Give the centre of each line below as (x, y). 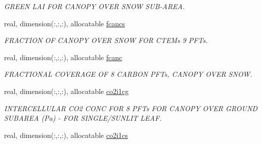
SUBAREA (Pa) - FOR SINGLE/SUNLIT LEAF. (83, 118)
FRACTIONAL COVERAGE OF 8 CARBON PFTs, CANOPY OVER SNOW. (128, 74)
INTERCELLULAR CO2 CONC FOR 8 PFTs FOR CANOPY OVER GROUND (131, 108)
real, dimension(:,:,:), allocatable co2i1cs (66, 135)
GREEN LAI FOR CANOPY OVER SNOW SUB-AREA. (95, 6)
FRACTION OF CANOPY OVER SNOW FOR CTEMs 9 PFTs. (106, 40)
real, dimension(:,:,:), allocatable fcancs (65, 23)
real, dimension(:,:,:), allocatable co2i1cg (67, 91)
